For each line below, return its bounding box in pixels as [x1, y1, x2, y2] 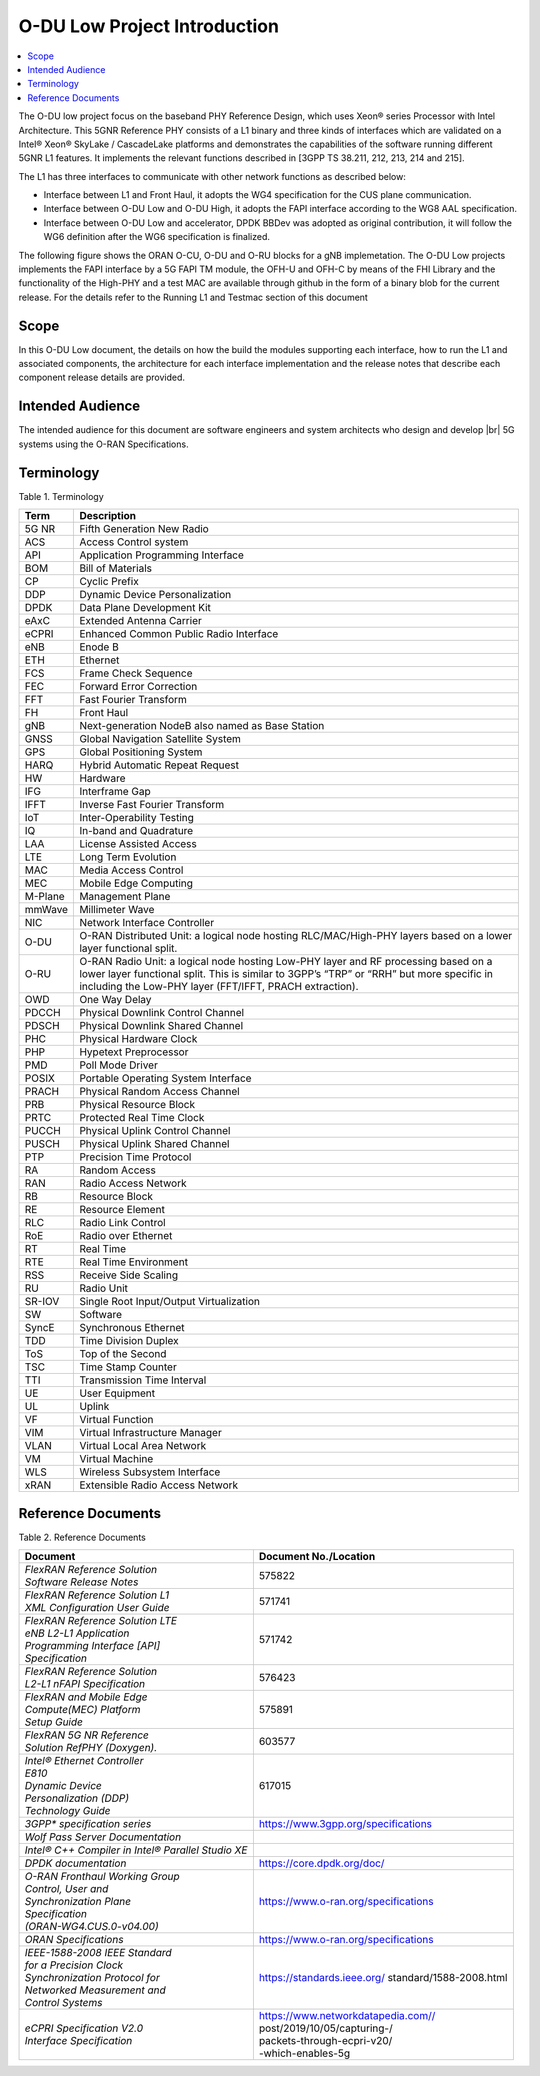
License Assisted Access [79, 837, 197, 851]
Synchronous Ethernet [79, 1321, 185, 1335]
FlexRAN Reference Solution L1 [24, 1588, 170, 1602]
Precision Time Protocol [79, 1150, 192, 1164]
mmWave [24, 903, 69, 917]
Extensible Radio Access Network [79, 1478, 239, 1492]
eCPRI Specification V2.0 [24, 2021, 144, 2035]
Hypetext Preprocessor [79, 1045, 189, 1059]
